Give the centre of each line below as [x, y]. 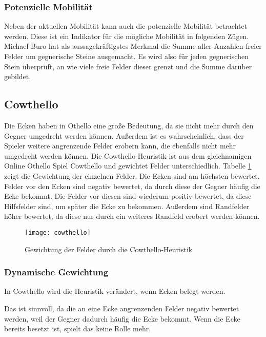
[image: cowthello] [58, 232]
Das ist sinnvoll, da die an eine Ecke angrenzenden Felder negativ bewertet [122, 308]
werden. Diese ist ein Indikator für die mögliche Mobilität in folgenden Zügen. [127, 36]
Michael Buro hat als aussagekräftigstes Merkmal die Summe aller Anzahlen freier [133, 46]
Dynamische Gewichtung [56, 272]
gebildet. [18, 76]
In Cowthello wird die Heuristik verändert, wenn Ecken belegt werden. [115, 291]
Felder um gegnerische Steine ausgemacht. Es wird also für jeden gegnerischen [126, 56]
